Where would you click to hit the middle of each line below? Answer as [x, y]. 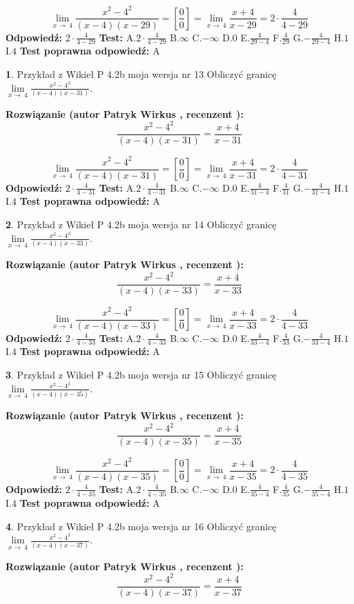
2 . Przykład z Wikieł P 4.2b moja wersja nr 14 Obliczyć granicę [141, 224]
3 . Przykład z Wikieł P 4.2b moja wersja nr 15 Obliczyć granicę [141, 375]
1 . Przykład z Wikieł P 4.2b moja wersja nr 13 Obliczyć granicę [141, 73]
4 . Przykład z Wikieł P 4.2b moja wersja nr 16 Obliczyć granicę [141, 526]
